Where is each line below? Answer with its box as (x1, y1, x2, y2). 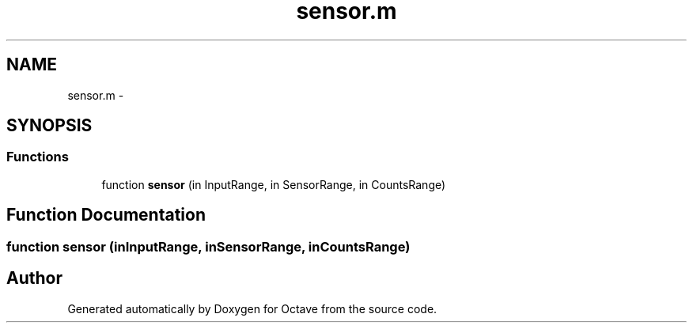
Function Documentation (6, 205, 206, 225)
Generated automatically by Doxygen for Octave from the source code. (67, 301, 437, 316)
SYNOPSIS (6, 115, 93, 136)
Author (6, 268, 62, 289)
